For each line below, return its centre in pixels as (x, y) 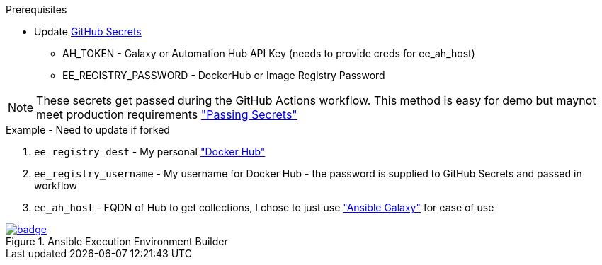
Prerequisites (36, 10)
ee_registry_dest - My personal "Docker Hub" (150, 152)
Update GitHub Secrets (88, 31)
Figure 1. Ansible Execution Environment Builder (117, 241)
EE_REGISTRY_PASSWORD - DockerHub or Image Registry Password (224, 75)
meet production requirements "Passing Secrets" (167, 114)
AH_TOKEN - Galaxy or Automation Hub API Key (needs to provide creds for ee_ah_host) (269, 53)
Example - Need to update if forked (88, 130)
